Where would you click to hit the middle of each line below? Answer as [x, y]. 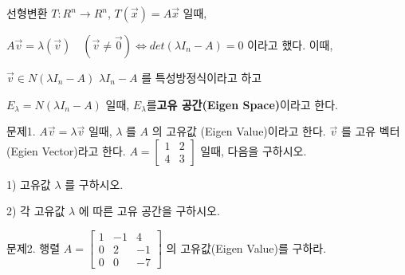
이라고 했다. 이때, [290, 45]
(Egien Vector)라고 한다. [66, 150]
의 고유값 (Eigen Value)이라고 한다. [239, 131]
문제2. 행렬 [33, 247]
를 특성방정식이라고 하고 [202, 77]
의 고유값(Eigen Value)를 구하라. [246, 247]
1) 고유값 [29, 184]
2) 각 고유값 [36, 211]
